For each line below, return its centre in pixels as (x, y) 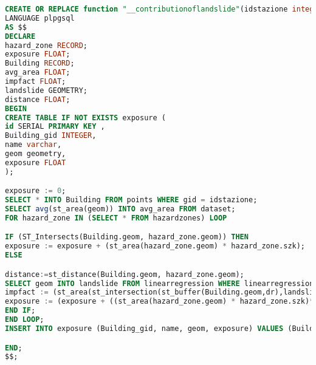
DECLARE (20, 36)
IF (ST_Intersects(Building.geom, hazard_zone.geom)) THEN (127, 237)
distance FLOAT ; (38, 99)
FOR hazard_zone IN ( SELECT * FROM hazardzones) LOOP (116, 218)
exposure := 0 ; (36, 191)
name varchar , (33, 145)
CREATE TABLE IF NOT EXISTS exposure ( (85, 118)
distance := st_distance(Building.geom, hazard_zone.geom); (125, 274)
